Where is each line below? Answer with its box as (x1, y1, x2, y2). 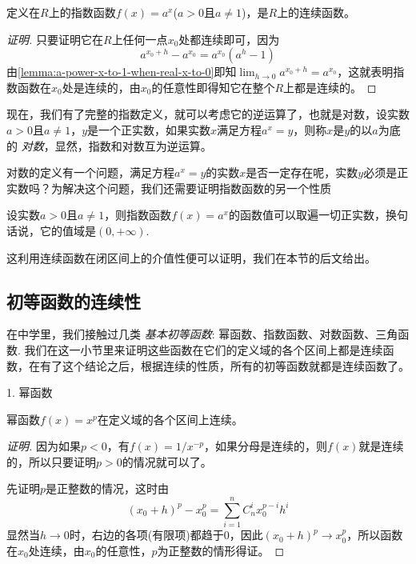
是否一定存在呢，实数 (246, 164, 358, 181)
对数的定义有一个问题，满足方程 (6, 164, 174, 181)
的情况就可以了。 (122, 453, 212, 470)
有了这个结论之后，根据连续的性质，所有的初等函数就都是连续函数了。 (39, 357, 410, 374)
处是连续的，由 (62, 78, 141, 95)
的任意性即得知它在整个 (151, 78, 275, 95)
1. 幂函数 (6, 384, 53, 401)
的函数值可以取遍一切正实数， (228, 206, 386, 223)
